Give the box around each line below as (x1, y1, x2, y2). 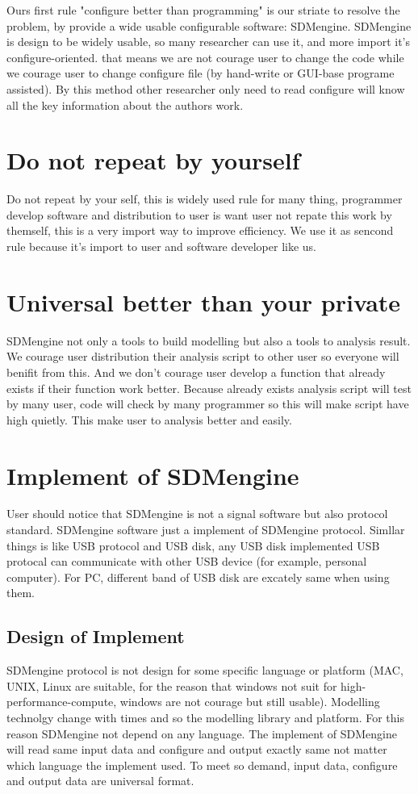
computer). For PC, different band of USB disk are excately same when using (6, 568, 390, 585)
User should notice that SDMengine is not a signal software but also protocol (6, 505, 388, 522)
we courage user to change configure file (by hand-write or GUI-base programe (6, 65, 395, 81)
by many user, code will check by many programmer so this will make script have (6, 395, 409, 412)
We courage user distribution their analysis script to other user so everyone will (6, 348, 399, 365)
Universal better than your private (6, 285, 401, 318)
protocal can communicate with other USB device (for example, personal (6, 553, 367, 570)
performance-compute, (6, 693, 117, 710)
